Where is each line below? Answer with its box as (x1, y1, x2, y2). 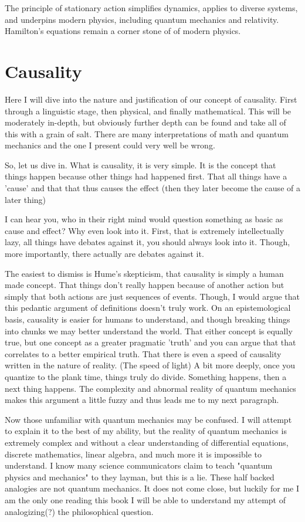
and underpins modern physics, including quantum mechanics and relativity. (5, 13, 279, 25)
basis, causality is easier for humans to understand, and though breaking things (5, 313, 290, 325)
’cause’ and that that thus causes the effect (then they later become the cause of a (5, 182, 300, 194)
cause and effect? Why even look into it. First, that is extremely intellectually (5, 224, 284, 236)
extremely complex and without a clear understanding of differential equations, (5, 436, 289, 448)
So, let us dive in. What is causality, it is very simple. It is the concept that (5, 158, 276, 171)
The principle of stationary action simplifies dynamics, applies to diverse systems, (5, 2, 298, 13)
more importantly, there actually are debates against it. (5, 248, 204, 260)
